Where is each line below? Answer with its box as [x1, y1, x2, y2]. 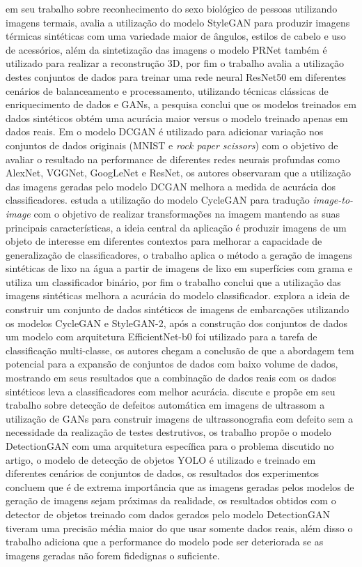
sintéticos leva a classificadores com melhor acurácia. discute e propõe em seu [6, 384, 336, 398]
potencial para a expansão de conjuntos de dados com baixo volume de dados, [6, 356, 338, 371]
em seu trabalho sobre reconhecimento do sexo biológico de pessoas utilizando [6, 1, 338, 15]
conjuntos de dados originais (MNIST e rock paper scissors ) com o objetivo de [6, 137, 338, 152]
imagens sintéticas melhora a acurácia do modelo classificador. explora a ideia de [6, 288, 350, 303]
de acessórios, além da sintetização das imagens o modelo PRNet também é [6, 42, 327, 56]
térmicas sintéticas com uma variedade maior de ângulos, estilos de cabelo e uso [6, 29, 346, 43]
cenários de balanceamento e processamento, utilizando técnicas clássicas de [6, 83, 329, 98]
